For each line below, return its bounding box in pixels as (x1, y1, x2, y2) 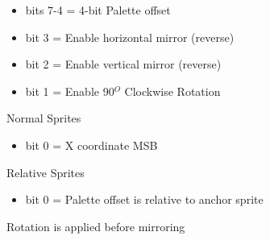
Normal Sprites (6, 110, 81, 126)
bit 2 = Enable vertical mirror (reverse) (25, 56, 222, 72)
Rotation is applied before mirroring (6, 217, 185, 234)
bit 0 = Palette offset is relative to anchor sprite (25, 191, 264, 208)
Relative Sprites (6, 163, 85, 180)
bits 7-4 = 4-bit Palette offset (25, 2, 171, 18)
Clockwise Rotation (124, 82, 221, 99)
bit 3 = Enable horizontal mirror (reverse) (25, 28, 235, 45)
